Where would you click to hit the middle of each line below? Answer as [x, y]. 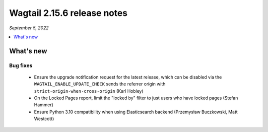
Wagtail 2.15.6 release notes [68, 13]
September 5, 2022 [29, 28]
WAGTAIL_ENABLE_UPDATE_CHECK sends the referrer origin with [100, 84]
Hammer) [44, 105]
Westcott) [44, 119]
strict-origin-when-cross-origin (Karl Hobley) [89, 91]
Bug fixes [21, 66]
